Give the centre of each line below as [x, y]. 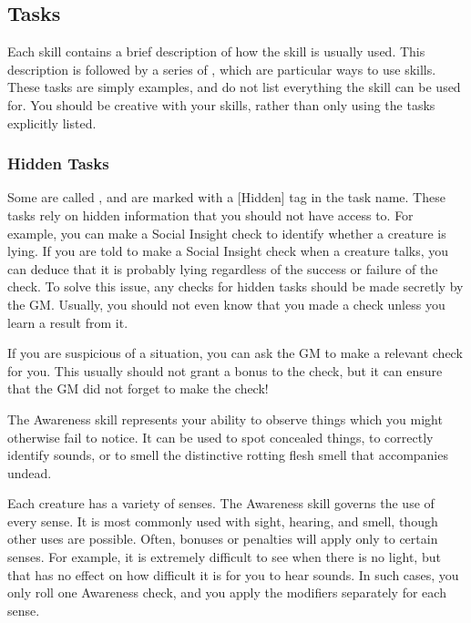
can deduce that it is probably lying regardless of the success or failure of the [223, 268]
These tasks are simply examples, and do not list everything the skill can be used [234, 87]
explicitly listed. [52, 123]
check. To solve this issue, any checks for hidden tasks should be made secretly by [235, 286]
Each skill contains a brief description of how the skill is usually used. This [216, 51]
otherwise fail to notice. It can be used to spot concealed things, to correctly [220, 437]
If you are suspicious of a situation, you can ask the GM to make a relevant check [235, 353]
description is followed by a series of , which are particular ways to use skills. [222, 69]
